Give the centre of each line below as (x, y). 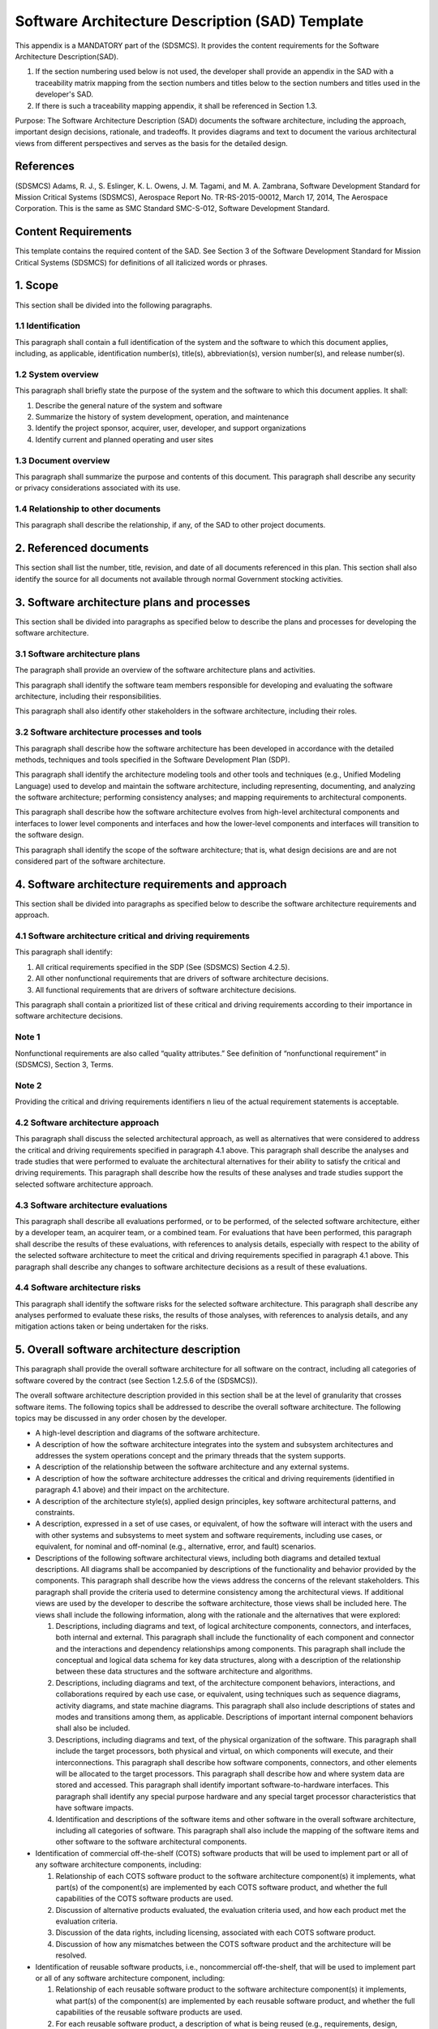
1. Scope (37, 285)
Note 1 (28, 1037)
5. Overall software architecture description (128, 1350)
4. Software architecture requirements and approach (151, 884)
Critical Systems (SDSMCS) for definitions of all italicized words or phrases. (141, 262)
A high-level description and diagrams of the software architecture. (148, 1433)
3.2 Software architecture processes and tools (108, 732)
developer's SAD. (64, 94)
